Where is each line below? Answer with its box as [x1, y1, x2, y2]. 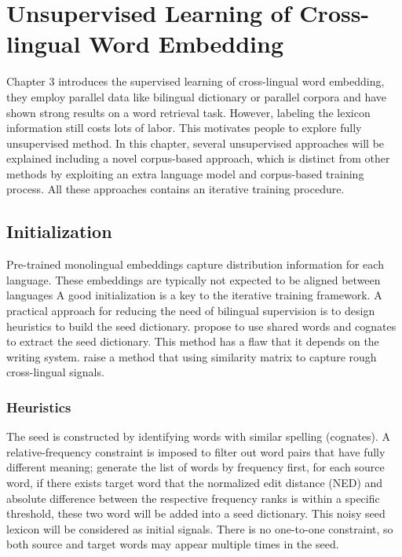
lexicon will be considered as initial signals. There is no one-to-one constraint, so [6, 520, 393, 537]
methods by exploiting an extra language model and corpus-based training [6, 165, 364, 181]
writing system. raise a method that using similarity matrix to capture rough [6, 348, 377, 365]
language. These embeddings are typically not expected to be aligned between [6, 271, 381, 288]
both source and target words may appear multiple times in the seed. [6, 536, 339, 552]
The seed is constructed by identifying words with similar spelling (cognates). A [6, 428, 391, 445]
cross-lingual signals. [6, 364, 104, 380]
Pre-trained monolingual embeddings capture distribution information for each [6, 256, 384, 273]
